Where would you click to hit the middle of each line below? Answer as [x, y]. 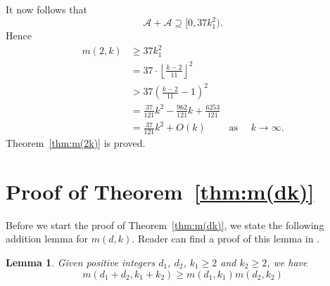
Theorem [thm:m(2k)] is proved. [76, 143]
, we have [287, 262]
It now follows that [46, 9]
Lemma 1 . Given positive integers [81, 262]
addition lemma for [47, 239]
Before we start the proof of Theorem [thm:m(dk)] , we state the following [165, 225]
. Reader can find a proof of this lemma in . [226, 239]
